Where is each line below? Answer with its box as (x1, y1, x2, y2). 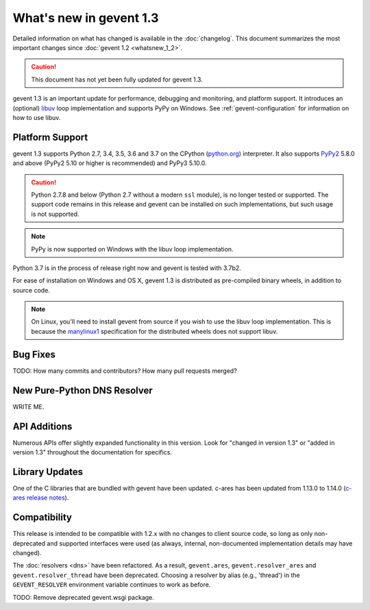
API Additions (12, 420, 73, 432)
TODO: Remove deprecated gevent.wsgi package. (12, 593, 154, 601)
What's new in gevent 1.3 (12, 10, 159, 25)
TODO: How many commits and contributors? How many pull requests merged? (12, 367, 238, 375)
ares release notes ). (12, 493, 69, 502)
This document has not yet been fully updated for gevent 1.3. (31, 75, 203, 84)
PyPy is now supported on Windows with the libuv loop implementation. (31, 245, 234, 253)
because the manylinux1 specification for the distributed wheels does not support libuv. (31, 327, 278, 335)
